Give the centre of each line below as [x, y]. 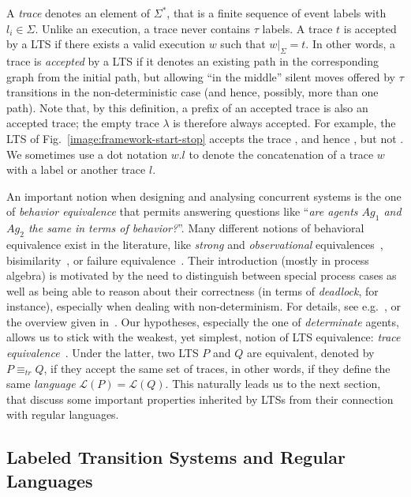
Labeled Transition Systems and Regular [176, 457]
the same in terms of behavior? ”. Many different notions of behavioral [196, 228]
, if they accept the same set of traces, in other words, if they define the [217, 368]
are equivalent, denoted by [311, 353]
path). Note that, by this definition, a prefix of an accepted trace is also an [187, 107]
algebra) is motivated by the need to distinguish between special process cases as [202, 275]
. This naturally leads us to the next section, [273, 384]
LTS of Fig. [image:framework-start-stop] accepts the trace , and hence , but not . [205, 138]
